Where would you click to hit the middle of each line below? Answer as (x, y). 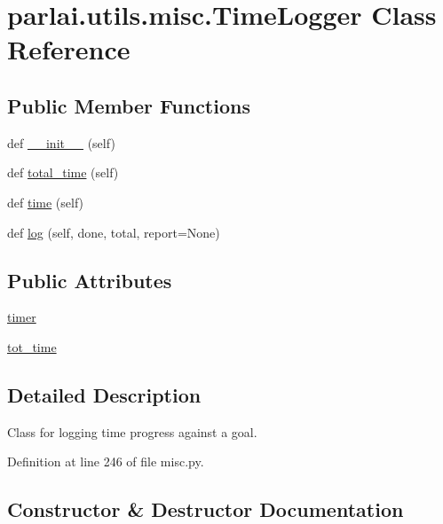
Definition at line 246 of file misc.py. (106, 461)
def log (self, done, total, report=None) (114, 232)
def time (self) (46, 202)
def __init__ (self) (61, 142)
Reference (69, 49)
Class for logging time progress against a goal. (132, 431)
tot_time (32, 346)
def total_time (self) (63, 172)
